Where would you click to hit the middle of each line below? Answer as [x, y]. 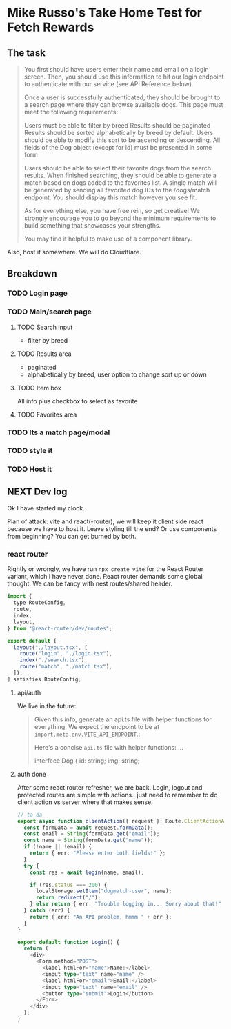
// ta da [30, 815]
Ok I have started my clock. [46, 508]
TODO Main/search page [49, 312]
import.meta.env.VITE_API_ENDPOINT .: [87, 734]
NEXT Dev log [37, 491]
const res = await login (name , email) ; [87, 872]
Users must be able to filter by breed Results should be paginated [117, 125]
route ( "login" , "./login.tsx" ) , [66, 654]
